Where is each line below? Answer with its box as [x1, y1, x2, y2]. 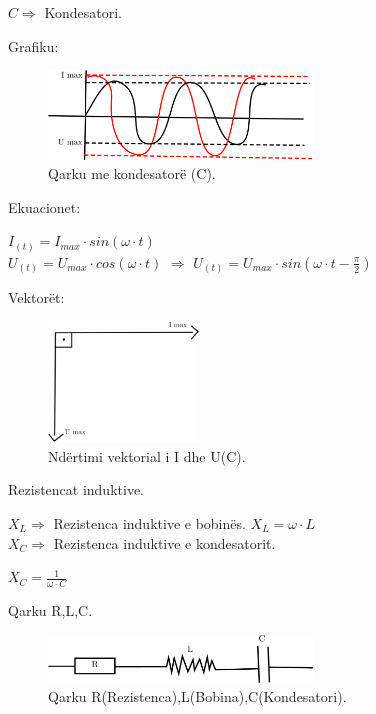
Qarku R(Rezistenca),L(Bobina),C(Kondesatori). [48, 686, 347, 707]
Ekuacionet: [8, 196, 81, 217]
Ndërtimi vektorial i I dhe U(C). [48, 445, 246, 466]
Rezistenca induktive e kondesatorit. [53, 532, 276, 553]
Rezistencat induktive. [8, 479, 144, 500]
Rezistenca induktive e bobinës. [53, 512, 246, 533]
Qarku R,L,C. [8, 599, 93, 620]
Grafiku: [8, 35, 59, 56]
